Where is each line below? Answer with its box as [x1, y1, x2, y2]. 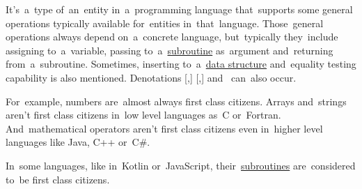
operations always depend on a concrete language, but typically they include [6, 29, 338, 44]
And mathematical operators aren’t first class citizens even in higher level [6, 121, 323, 135]
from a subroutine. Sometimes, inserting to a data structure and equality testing [6, 56, 356, 71]
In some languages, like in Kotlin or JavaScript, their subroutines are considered [6, 158, 356, 172]
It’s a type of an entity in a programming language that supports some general [6, 2, 353, 16]
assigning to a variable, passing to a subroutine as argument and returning [6, 43, 333, 57]
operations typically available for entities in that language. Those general [6, 15, 324, 30]
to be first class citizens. [6, 172, 110, 186]
